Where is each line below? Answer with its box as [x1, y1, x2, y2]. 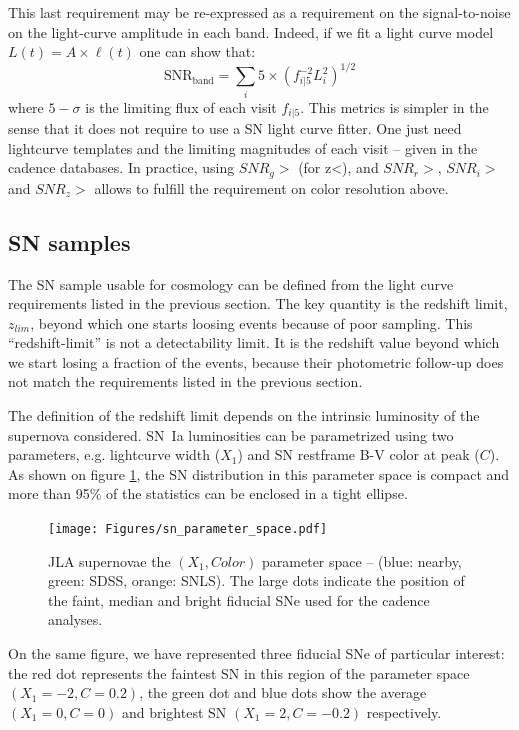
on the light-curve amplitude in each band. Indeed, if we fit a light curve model [8, 21, 494, 42]
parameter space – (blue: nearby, [262, 550, 462, 571]
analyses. [48, 609, 103, 630]
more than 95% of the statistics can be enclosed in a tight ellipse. [8, 483, 408, 504]
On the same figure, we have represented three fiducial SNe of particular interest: [8, 643, 505, 664]
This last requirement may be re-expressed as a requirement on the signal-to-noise [8, 2, 511, 22]
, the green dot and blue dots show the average [139, 682, 427, 703]
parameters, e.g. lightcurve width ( [8, 444, 221, 465]
